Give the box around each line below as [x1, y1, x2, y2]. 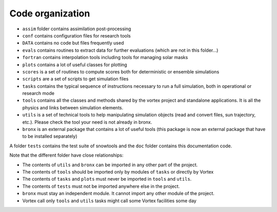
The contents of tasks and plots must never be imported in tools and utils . [22, 176, 192, 182]
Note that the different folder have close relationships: [9, 152, 124, 159]
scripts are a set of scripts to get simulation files [22, 76, 129, 82]
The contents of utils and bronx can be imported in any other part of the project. [22, 162, 198, 168]
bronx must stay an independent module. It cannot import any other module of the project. [22, 190, 215, 197]
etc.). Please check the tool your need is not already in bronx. [22, 119, 152, 125]
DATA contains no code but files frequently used [22, 40, 124, 46]
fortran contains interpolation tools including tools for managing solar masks [22, 54, 188, 61]
